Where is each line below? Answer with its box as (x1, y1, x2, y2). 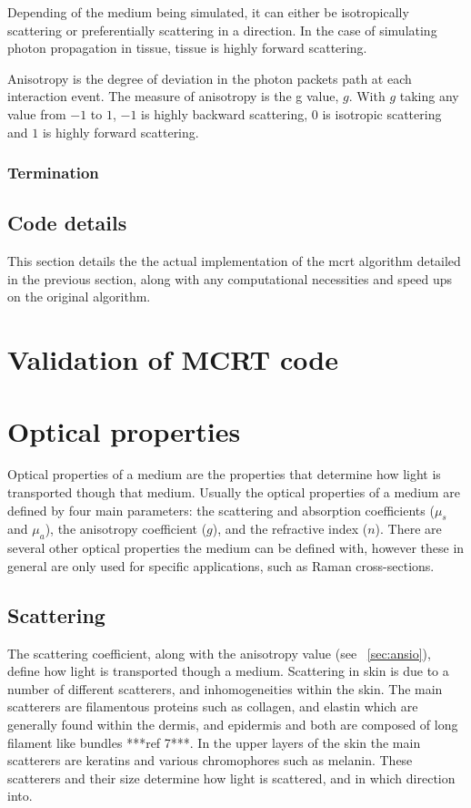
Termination (7, 161, 99, 184)
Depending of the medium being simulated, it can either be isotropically (7, 3, 409, 21)
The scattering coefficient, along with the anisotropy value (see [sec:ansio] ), (7, 643, 431, 662)
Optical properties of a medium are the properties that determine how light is (7, 465, 441, 484)
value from (7, 104, 66, 123)
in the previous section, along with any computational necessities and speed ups (7, 269, 453, 288)
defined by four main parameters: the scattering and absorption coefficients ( (7, 500, 435, 519)
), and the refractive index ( (212, 519, 368, 538)
